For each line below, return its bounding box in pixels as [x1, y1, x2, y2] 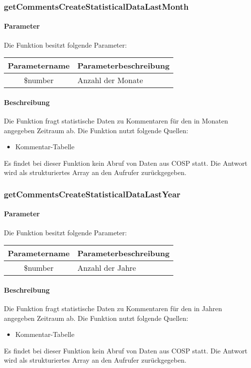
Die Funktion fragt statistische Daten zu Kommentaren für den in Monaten [4, 116, 228, 126]
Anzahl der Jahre [77, 262, 136, 274]
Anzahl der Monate [77, 74, 143, 86]
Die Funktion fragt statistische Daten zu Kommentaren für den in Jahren [4, 303, 222, 314]
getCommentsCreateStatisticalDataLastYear [4, 188, 181, 200]
